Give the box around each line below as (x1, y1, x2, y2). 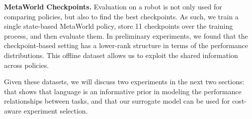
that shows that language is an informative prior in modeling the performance (4, 86, 242, 96)
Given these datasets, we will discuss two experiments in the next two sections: (4, 76, 245, 87)
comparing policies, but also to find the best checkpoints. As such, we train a (4, 11, 239, 21)
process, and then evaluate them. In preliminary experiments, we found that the (4, 30, 248, 41)
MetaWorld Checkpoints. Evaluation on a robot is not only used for (4, 1, 222, 11)
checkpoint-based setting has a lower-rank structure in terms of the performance (4, 40, 249, 51)
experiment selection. (23, 105, 88, 116)
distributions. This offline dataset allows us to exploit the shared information (4, 50, 238, 60)
